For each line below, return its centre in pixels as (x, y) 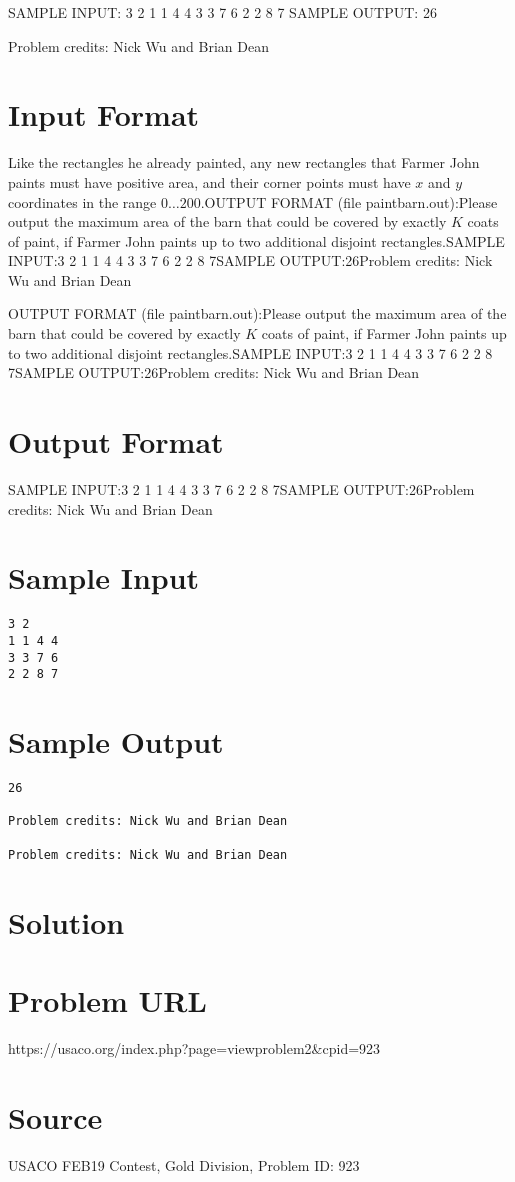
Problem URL (107, 999)
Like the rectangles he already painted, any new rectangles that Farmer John (244, 162)
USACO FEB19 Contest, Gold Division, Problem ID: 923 (184, 1164)
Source (55, 1116)
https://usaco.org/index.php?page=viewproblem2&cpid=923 (194, 1047)
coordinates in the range (82, 201)
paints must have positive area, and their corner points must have (209, 181)
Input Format (104, 114)
